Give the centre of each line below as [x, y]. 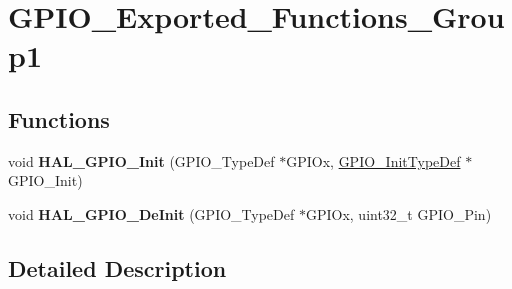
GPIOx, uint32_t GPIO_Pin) [398, 213]
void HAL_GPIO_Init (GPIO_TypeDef [141, 160]
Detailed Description [117, 267]
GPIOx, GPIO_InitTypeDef [373, 160]
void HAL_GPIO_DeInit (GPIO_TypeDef [151, 213]
